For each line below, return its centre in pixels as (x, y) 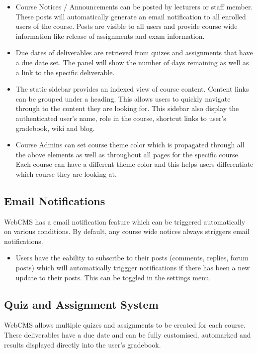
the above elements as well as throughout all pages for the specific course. (128, 154)
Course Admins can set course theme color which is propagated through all (130, 145)
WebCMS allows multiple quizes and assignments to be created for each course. (125, 325)
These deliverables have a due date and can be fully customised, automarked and (128, 335)
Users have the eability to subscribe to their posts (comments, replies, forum (132, 258)
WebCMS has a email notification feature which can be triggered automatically (125, 221)
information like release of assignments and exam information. (110, 36)
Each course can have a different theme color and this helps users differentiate (134, 164)
